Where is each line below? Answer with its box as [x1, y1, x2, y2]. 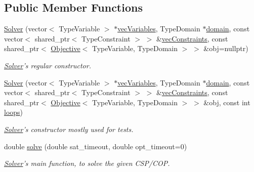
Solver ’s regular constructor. [4, 60, 91, 70]
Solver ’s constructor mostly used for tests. [4, 123, 134, 134]
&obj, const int [203, 97, 250, 107]
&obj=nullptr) [203, 43, 248, 54]
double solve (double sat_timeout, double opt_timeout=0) [4, 141, 187, 151]
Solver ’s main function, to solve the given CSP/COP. [4, 158, 170, 168]
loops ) [4, 107, 23, 117]
